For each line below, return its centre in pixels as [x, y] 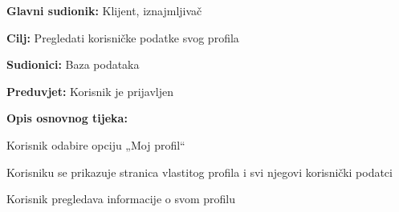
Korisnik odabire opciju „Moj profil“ [96, 144]
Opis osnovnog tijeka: [67, 118]
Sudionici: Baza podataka [73, 64]
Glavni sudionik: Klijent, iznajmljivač [104, 10]
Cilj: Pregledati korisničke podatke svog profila [123, 37]
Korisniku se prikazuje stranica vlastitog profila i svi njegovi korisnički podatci [199, 172]
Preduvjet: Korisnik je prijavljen [90, 91]
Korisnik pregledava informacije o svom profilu [121, 199]
